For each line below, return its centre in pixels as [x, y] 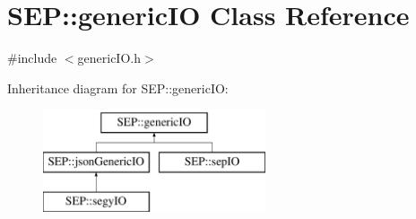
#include [32, 58]
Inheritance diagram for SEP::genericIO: [118, 88]
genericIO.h [109, 58]
